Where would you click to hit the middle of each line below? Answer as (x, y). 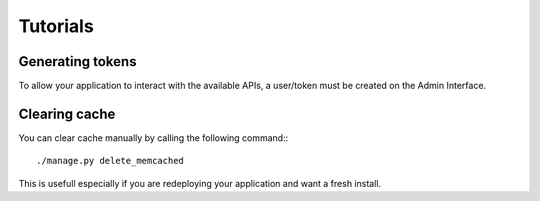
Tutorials (56, 26)
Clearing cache (67, 113)
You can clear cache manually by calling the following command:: (153, 137)
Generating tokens (77, 61)
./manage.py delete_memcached (110, 161)
